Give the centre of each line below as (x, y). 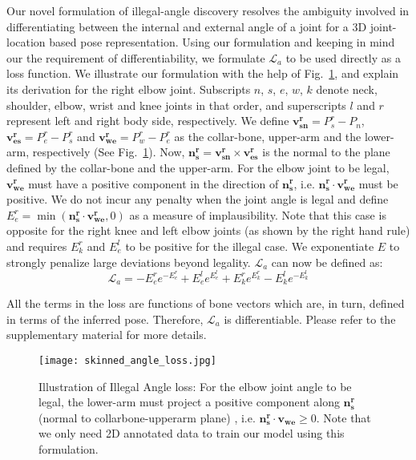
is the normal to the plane (326, 152)
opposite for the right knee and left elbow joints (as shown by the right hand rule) (208, 230)
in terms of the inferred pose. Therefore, (105, 319)
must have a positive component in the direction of (153, 183)
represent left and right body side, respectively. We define (148, 121)
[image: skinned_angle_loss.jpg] (127, 360)
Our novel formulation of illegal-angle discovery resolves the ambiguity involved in (208, 10)
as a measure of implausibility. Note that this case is (258, 214)
